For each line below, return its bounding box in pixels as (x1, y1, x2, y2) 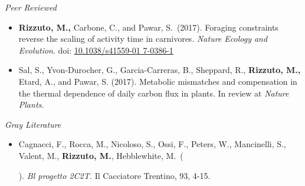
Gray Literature (5, 118, 61, 130)
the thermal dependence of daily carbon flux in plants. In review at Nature (18, 87, 289, 99)
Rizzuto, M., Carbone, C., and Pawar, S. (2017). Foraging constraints (18, 21, 278, 33)
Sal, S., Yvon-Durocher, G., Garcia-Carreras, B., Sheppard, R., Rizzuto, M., (18, 64, 301, 76)
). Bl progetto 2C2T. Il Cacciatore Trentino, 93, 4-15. (18, 169, 211, 181)
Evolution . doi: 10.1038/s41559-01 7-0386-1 (18, 44, 173, 56)
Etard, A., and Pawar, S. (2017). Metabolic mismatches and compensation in (18, 75, 297, 87)
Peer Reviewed (5, 1, 57, 13)
